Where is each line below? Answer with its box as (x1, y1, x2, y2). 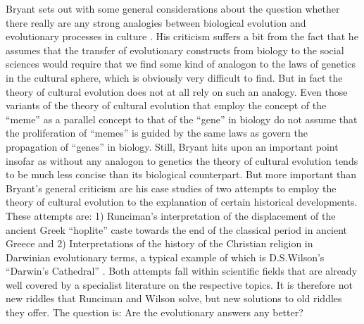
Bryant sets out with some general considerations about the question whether (6, 1, 340, 15)
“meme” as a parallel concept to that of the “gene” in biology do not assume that (6, 111, 358, 126)
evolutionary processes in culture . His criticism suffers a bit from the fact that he (6, 29, 358, 44)
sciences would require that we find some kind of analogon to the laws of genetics (6, 56, 356, 71)
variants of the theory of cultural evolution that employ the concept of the (6, 98, 327, 113)
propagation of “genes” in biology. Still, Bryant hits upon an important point (6, 139, 339, 154)
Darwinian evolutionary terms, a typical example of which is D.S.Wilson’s (6, 249, 325, 264)
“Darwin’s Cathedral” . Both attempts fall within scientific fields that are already (6, 263, 358, 278)
